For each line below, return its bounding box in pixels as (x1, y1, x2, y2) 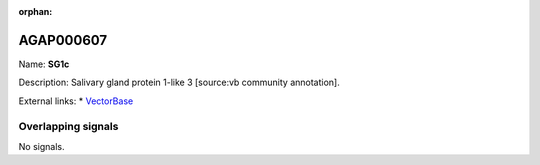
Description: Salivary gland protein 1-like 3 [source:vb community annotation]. (18, 76, 340, 89)
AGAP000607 (18, 31, 108, 49)
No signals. (18, 140, 65, 152)
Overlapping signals (18, 120, 119, 134)
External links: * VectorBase (18, 95, 134, 107)
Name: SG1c (18, 58, 70, 70)
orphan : (18, 6, 53, 17)
